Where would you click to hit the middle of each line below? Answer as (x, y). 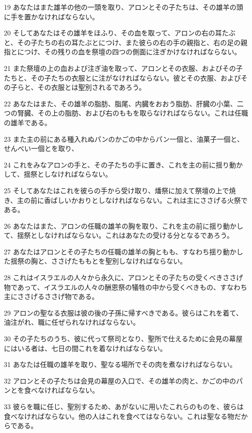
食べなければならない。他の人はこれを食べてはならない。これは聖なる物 (119, 416)
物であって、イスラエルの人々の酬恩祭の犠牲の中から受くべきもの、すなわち (126, 287)
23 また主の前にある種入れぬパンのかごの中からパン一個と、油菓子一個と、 (124, 139)
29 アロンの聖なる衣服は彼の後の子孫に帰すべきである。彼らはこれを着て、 (123, 312)
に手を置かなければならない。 (51, 16)
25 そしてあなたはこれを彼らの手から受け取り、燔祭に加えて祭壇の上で (117, 190)
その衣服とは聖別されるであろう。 (92, 87)
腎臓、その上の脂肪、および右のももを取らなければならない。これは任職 (133, 113)
